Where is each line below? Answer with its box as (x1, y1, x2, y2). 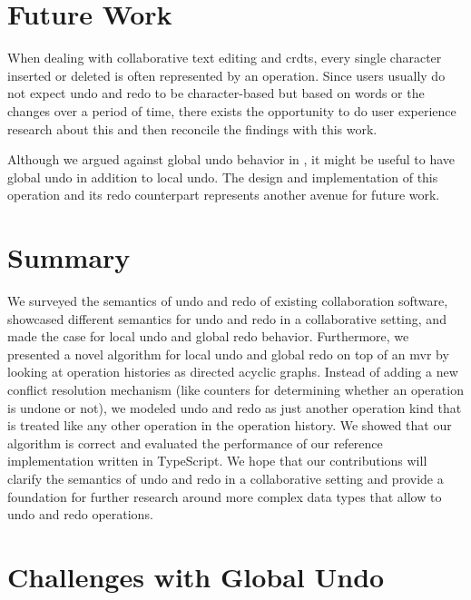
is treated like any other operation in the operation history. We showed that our (7, 416, 452, 435)
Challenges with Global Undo (7, 557, 385, 595)
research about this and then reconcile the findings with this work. (7, 119, 378, 138)
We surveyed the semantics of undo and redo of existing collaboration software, (7, 291, 448, 310)
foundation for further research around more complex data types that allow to (7, 487, 442, 506)
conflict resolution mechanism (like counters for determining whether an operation (7, 379, 464, 398)
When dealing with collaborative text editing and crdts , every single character (7, 48, 442, 67)
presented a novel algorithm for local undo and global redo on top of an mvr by (7, 344, 449, 363)
